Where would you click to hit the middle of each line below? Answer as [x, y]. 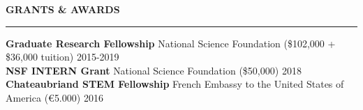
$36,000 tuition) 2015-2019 [62, 57]
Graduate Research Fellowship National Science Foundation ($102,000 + [171, 43]
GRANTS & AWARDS [63, 9]
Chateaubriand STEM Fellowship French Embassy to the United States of [175, 84]
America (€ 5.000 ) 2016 [54, 97]
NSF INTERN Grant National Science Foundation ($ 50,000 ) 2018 [154, 70]
